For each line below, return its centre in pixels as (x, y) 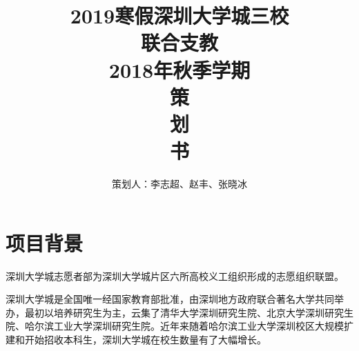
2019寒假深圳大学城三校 (179, 16)
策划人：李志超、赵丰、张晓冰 (179, 184)
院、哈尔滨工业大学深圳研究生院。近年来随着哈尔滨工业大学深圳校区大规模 (175, 326)
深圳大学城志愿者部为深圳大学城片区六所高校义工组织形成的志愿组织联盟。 (175, 275)
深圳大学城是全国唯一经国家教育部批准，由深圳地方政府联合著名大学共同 (170, 299)
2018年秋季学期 (179, 69)
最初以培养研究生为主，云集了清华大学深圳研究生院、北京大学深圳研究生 (189, 312)
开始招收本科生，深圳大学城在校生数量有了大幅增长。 (145, 339)
